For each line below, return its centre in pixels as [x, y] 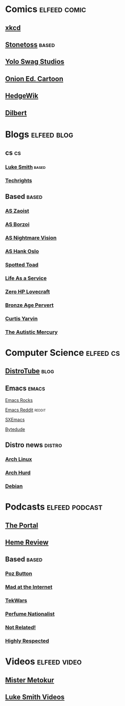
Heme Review [27, 542]
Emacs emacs [25, 388]
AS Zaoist [17, 211]
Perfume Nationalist [30, 614]
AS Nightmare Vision [31, 238]
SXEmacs [15, 419]
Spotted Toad [22, 265]
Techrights [19, 180]
